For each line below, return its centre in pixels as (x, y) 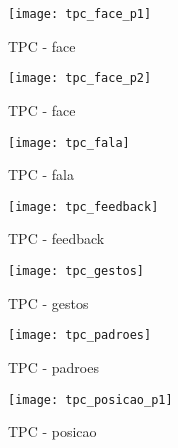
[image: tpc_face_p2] (80, 78)
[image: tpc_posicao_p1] (90, 399)
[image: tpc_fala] (69, 142)
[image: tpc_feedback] (83, 206)
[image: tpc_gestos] (76, 271)
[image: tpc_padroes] (80, 335)
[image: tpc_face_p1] (80, 14)
